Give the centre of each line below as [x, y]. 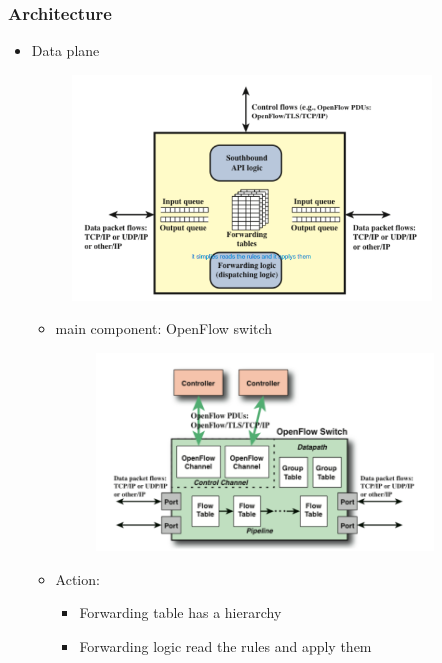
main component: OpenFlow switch [164, 328]
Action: [77, 578]
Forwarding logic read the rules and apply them [225, 646]
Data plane [65, 50]
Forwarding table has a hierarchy [180, 612]
